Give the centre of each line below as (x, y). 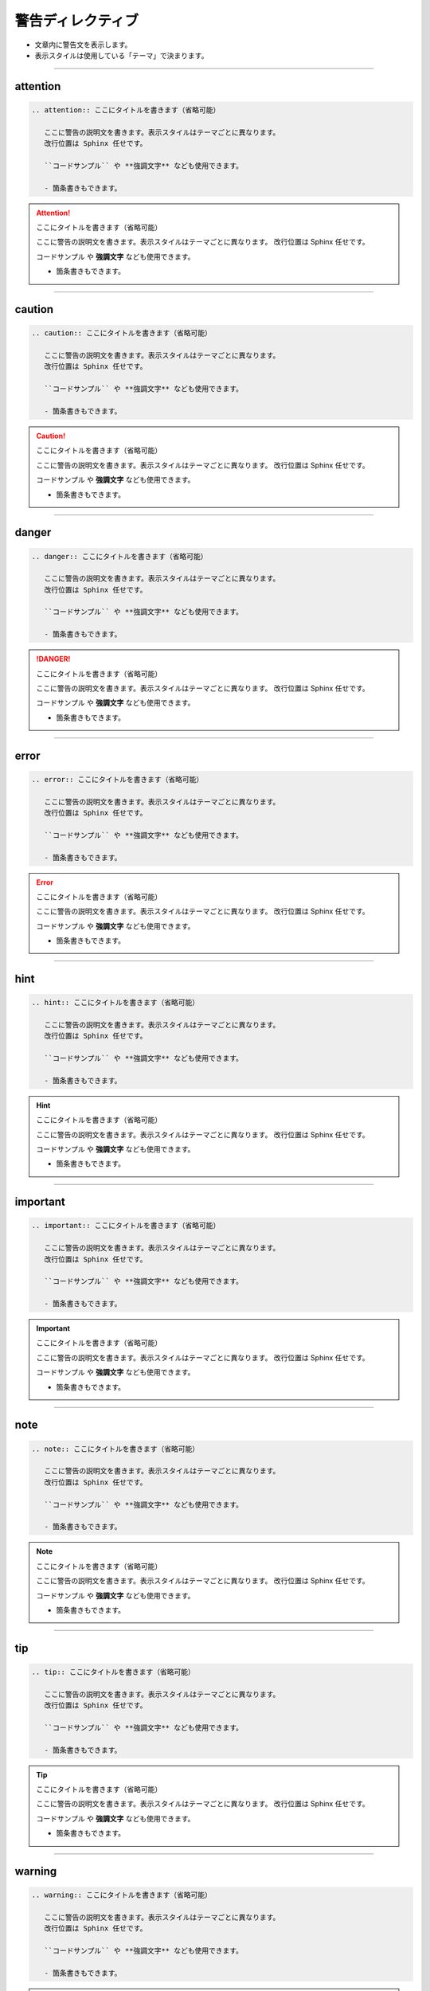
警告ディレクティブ (77, 21)
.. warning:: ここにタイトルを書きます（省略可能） (122, 1895)
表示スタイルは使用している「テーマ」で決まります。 (121, 55)
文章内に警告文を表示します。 (83, 45)
